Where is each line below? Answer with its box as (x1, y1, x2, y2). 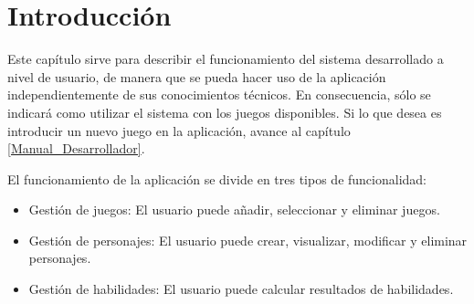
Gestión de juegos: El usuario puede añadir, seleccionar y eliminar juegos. (28, 200, 440, 219)
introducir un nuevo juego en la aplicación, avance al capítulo (7, 121, 351, 140)
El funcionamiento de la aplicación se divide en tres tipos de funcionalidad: (7, 169, 427, 188)
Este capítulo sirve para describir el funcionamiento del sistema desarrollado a (7, 49, 444, 68)
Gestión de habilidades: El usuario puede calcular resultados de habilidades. (28, 279, 454, 299)
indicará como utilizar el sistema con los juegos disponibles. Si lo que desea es (7, 102, 442, 121)
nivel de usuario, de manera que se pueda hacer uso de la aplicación (7, 67, 386, 86)
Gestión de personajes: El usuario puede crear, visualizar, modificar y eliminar (28, 230, 468, 249)
